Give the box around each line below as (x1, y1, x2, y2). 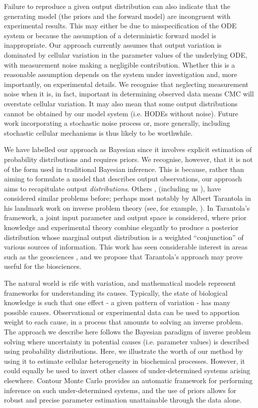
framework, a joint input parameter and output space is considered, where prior (4, 212, 247, 223)
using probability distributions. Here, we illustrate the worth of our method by (4, 346, 243, 356)
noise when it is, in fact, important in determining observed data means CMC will (4, 88, 254, 99)
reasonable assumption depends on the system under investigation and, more (4, 69, 238, 80)
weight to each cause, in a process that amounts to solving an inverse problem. (4, 317, 243, 327)
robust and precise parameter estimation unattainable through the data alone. (4, 395, 242, 405)
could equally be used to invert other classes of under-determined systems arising (4, 365, 251, 376)
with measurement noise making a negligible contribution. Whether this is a (4, 59, 235, 70)
